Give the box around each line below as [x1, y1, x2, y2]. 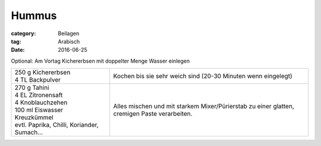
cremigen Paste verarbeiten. [113, 110, 193, 118]
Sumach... [14, 128, 43, 136]
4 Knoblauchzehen [14, 98, 68, 107]
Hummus [11, 9, 57, 22]
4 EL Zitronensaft [14, 91, 63, 100]
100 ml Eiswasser [14, 106, 64, 114]
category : [11, 30, 36, 37]
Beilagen [58, 30, 80, 37]
